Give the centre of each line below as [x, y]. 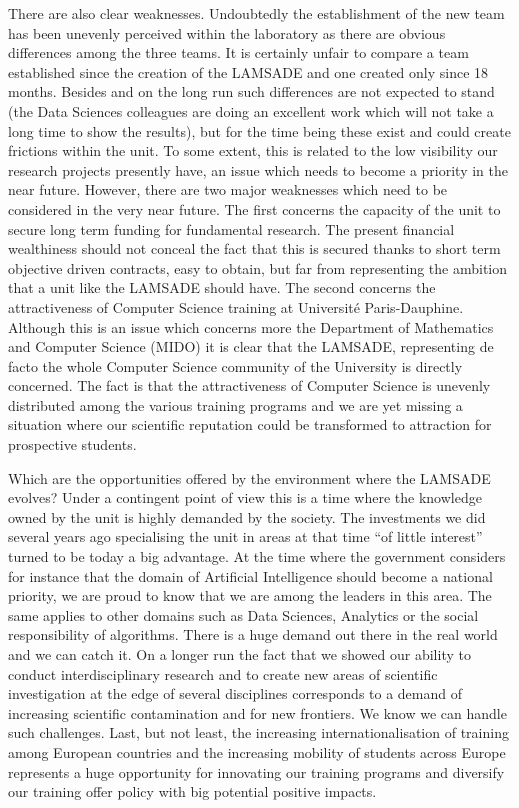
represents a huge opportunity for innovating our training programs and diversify [256, 771]
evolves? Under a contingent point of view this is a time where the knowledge [245, 497]
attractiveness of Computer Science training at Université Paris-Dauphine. [236, 306]
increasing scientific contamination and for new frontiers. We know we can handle [257, 712]
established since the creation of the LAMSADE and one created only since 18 [248, 71]
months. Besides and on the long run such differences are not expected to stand [251, 91]
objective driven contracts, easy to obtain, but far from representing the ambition [258, 267]
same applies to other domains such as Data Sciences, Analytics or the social [243, 614]
